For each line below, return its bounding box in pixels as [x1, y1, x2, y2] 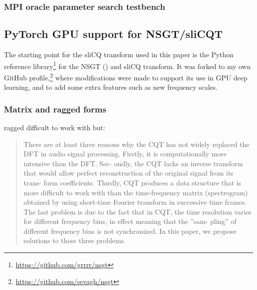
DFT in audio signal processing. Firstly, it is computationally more [23, 148, 227, 159]
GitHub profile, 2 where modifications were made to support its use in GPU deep [4, 71, 248, 82]
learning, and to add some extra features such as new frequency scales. [4, 82, 218, 92]
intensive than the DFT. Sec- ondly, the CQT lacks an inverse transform [23, 158, 243, 168]
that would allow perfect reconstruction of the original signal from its [23, 168, 234, 178]
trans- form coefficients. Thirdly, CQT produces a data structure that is [23, 177, 241, 187]
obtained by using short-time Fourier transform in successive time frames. [23, 197, 247, 207]
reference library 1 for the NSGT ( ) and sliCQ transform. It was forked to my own [4, 59, 251, 71]
